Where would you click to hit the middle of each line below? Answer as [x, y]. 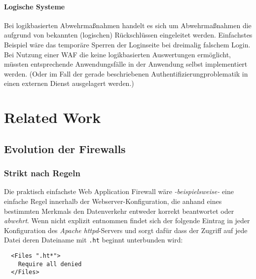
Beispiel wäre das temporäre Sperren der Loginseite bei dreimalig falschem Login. [127, 44]
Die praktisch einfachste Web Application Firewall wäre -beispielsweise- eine [119, 191]
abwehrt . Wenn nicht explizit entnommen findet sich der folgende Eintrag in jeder [127, 220]
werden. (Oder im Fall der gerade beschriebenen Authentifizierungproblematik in [126, 73]
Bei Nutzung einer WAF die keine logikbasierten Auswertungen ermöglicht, [117, 54]
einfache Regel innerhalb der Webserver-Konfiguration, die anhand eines [113, 201]
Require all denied [50, 264]
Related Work [53, 117]
